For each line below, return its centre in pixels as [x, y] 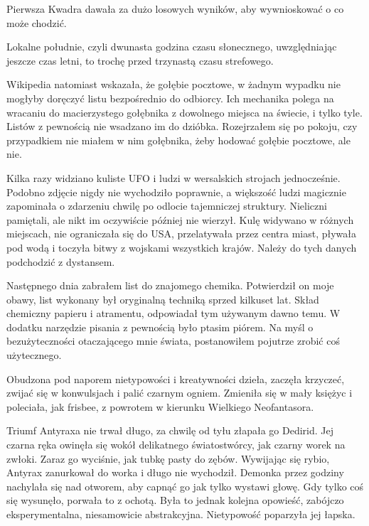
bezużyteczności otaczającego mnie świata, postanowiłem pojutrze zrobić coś [173, 341]
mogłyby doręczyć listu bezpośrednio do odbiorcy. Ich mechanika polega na [170, 98]
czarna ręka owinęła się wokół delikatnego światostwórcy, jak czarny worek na [176, 445]
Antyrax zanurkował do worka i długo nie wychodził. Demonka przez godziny [175, 472]
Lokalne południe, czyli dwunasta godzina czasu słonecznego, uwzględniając [172, 47]
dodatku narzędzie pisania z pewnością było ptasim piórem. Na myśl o [160, 327]
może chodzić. [37, 22]
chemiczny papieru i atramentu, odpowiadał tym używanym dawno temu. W [173, 313]
